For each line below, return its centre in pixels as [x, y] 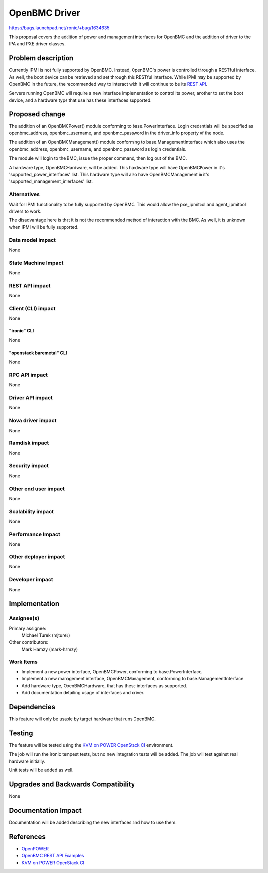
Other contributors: [29, 642]
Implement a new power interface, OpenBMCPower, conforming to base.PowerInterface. [112, 671]
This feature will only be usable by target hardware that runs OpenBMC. [83, 719]
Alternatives [24, 194]
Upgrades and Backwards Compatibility [72, 784]
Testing [21, 733]
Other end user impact [37, 489]
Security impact [29, 466]
